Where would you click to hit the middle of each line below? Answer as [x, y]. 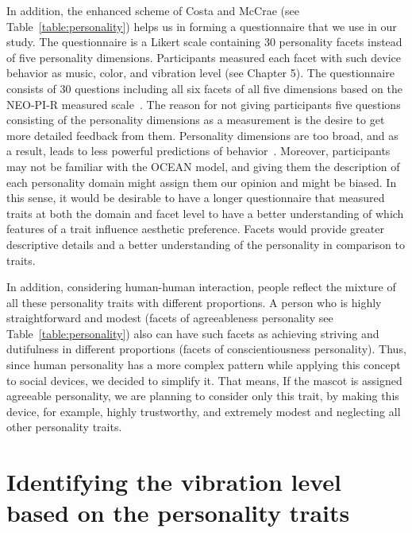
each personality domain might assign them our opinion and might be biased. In [202, 182]
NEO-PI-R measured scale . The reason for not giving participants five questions [204, 104]
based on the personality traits [178, 513]
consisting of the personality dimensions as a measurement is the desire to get [196, 120]
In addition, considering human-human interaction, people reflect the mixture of [201, 287]
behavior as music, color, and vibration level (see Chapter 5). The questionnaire [200, 73]
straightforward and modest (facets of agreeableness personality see [170, 318]
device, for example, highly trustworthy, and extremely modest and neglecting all [204, 411]
